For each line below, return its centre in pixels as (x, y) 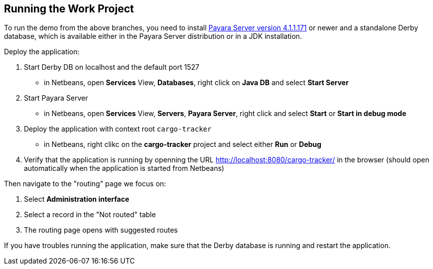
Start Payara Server (56, 98)
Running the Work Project (69, 9)
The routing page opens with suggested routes (101, 230)
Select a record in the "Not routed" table (90, 215)
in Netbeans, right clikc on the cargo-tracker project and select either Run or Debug (183, 144)
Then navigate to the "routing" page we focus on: (85, 184)
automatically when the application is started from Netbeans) (124, 168)
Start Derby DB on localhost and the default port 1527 (112, 67)
